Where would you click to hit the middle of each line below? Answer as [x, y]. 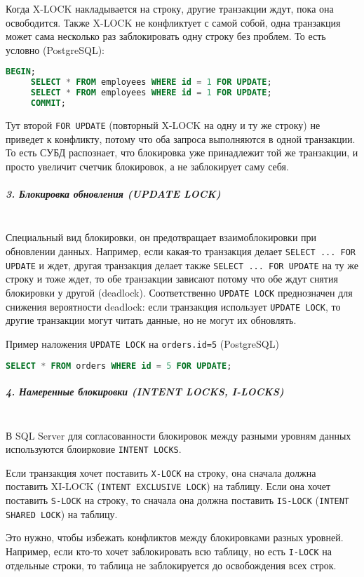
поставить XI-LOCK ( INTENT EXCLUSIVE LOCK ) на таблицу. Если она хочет [168, 486]
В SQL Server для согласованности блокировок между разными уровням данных [178, 435]
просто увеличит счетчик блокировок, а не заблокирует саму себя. [147, 166]
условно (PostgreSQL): [55, 49]
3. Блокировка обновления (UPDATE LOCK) [113, 193]
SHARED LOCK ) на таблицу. [62, 514]
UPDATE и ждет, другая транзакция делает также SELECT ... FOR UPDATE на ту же [182, 265]
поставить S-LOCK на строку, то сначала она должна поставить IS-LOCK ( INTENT [178, 500]
